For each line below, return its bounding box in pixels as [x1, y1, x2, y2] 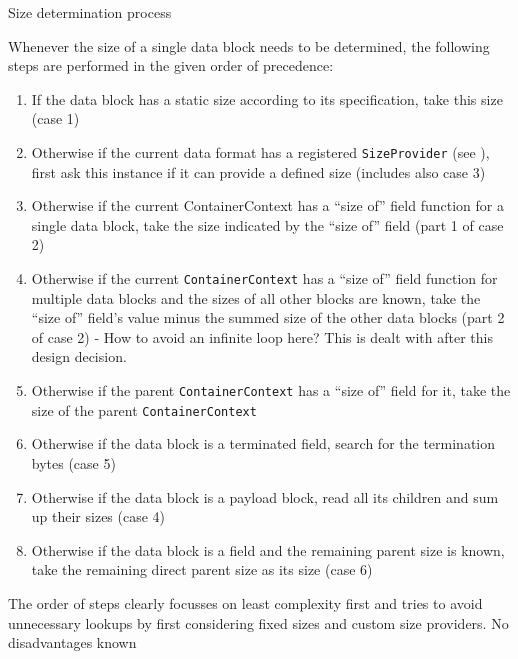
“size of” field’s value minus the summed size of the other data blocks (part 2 [31, 307, 505, 328]
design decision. [31, 346, 127, 367]
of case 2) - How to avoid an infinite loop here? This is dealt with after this [31, 326, 493, 347]
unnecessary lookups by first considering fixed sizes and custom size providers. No [8, 612, 509, 633]
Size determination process [8, 2, 172, 22]
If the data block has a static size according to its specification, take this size [31, 88, 503, 109]
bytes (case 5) [31, 452, 116, 473]
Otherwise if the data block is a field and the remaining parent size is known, [31, 539, 505, 560]
